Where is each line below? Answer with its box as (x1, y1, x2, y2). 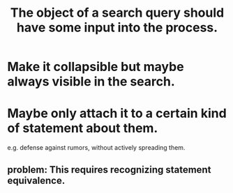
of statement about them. (7, 121, 158, 137)
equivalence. (7, 174, 66, 186)
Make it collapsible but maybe (7, 59, 184, 75)
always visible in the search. (7, 74, 176, 90)
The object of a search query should (10, 5, 225, 21)
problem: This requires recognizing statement (7, 164, 211, 176)
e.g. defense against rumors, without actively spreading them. (7, 144, 186, 152)
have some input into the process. (16, 20, 218, 36)
